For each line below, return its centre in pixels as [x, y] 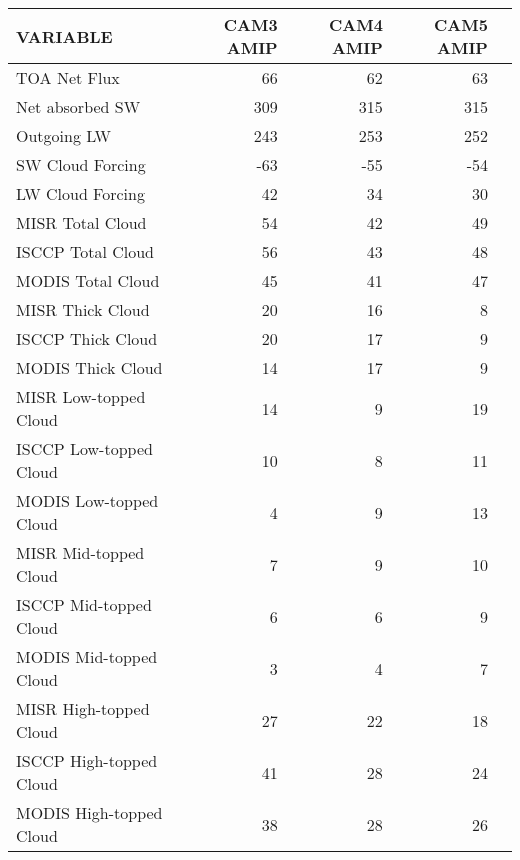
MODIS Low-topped [87, 500]
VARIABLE [64, 36]
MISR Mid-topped [80, 552]
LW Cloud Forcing [80, 193]
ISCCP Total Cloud [85, 251]
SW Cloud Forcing [81, 164]
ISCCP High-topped [87, 760]
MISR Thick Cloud [83, 309]
